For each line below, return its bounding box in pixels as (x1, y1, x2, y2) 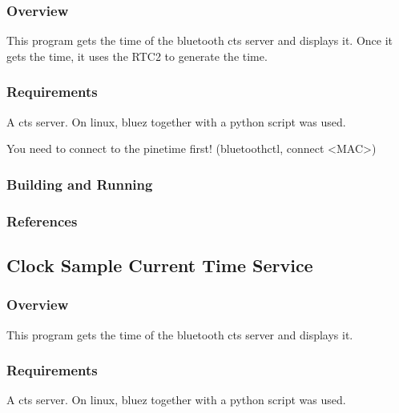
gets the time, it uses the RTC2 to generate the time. (6, 47, 268, 64)
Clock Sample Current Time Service (6, 252, 313, 277)
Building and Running (6, 174, 153, 194)
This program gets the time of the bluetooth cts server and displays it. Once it (6, 32, 393, 49)
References (6, 211, 78, 231)
